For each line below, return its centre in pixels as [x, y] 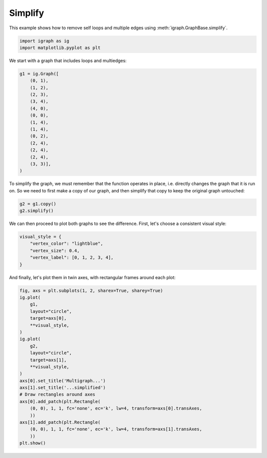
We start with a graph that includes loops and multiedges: [68, 60]
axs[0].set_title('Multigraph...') [63, 381]
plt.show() [33, 443]
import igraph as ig [44, 41]
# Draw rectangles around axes [58, 395]
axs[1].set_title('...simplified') [63, 388]
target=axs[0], [48, 318]
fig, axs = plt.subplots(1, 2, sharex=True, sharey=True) [91, 290]
